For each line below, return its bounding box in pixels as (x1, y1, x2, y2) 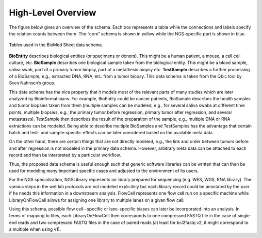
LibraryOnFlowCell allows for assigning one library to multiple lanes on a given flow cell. (9, 197, 185, 203)
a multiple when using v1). (9, 226, 61, 232)
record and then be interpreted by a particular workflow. (9, 152, 121, 158)
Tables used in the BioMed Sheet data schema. (9, 42, 103, 48)
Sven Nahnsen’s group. (9, 80, 56, 86)
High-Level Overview (9, 7, 97, 18)
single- (237, 213, 252, 219)
